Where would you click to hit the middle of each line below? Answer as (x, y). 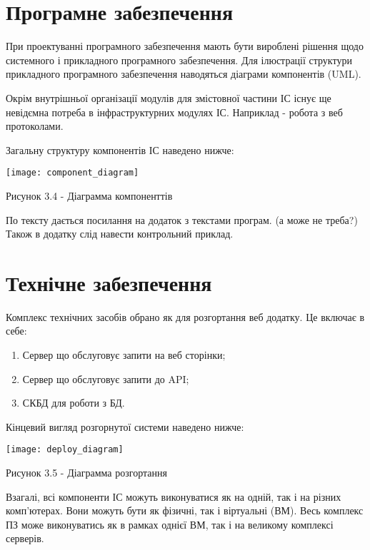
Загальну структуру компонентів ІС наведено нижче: (120, 149)
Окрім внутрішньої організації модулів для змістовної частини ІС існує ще (169, 97)
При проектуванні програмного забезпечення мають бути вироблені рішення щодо (185, 46)
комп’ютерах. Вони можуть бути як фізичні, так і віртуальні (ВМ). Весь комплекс (185, 510)
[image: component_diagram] (72, 173)
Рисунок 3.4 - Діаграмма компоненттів (89, 195)
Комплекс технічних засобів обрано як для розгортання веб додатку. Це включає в (185, 316)
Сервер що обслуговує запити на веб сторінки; (124, 355)
